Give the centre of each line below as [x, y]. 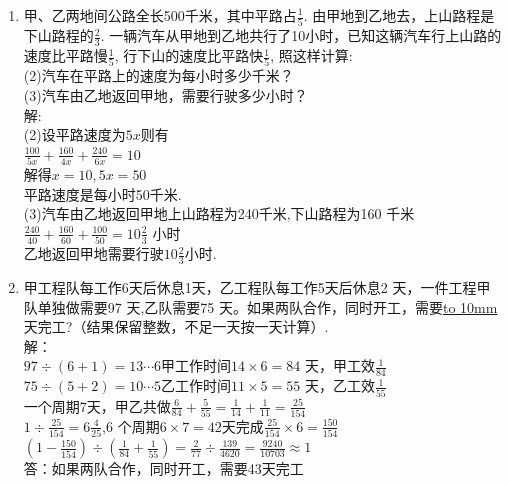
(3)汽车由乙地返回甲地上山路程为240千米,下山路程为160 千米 [219, 213]
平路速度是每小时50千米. [102, 193]
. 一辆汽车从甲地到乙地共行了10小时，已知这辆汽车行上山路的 [301, 35]
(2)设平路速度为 [74, 134]
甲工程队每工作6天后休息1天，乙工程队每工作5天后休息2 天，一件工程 [250, 287]
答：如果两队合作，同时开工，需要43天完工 [163, 468]
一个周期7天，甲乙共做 [97, 405]
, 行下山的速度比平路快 [189, 55]
